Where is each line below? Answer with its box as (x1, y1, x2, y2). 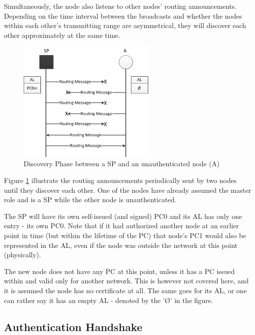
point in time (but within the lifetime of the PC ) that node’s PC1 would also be (4, 230, 246, 241)
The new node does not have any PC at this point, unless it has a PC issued (4, 266, 235, 276)
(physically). (4, 249, 41, 260)
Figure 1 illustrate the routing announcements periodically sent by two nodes (4, 175, 237, 185)
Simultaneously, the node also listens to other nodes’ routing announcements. (4, 1, 237, 11)
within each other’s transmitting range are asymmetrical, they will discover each (4, 20, 246, 30)
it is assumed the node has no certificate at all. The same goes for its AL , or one (4, 285, 247, 296)
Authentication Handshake (4, 319, 143, 334)
